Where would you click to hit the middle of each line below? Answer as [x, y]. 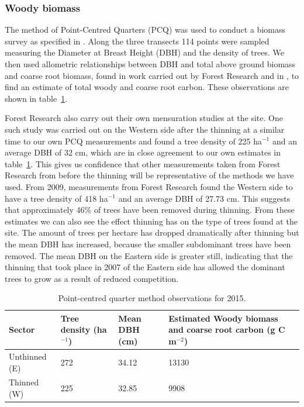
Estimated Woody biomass [223, 318]
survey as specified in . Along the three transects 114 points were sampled [137, 41]
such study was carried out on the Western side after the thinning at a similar [145, 129]
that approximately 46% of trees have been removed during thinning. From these [150, 210]
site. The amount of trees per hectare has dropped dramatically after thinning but [152, 232]
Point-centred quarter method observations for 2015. [152, 298]
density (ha [84, 330]
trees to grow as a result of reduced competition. [92, 278]
